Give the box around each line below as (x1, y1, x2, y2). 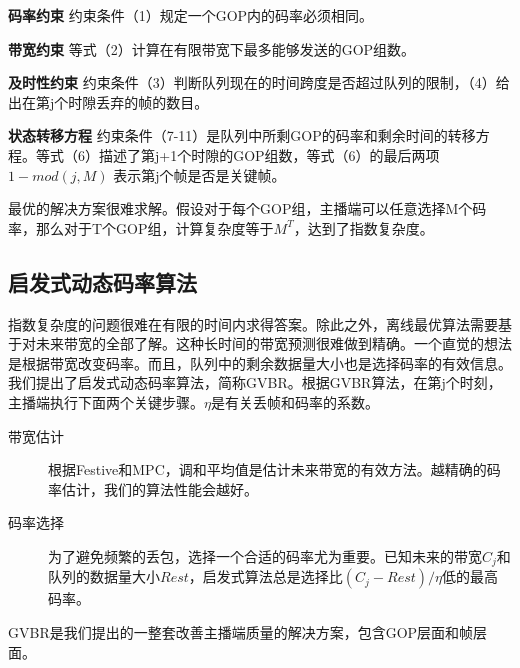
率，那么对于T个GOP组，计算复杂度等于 (8, 217, 274, 238)
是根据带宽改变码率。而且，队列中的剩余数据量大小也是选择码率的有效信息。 (8, 352, 512, 373)
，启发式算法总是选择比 (188, 566, 343, 587)
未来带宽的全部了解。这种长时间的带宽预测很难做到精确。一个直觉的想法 (35, 333, 512, 354)
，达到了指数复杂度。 (293, 217, 434, 238)
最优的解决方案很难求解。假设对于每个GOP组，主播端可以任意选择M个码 (8, 198, 487, 219)
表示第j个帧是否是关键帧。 (113, 164, 286, 185)
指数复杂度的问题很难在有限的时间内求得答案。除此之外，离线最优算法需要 (8, 313, 498, 334)
